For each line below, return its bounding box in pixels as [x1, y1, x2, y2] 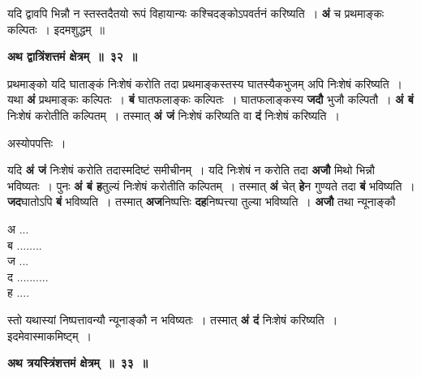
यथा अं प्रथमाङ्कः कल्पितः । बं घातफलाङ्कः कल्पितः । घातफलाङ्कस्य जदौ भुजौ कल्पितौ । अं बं [7, 91, 414, 108]
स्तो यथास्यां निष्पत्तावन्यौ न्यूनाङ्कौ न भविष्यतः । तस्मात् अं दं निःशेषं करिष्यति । [7, 311, 338, 328]
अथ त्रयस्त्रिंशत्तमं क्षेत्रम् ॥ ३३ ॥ [7, 354, 148, 371]
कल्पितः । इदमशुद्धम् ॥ [7, 20, 105, 37]
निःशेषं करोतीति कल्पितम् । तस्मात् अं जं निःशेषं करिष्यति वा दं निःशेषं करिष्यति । [7, 106, 340, 123]
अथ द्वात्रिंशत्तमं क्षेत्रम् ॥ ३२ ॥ [7, 48, 138, 65]
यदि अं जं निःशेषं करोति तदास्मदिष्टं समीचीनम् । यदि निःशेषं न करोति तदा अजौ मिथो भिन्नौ [7, 161, 375, 178]
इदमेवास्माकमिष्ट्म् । [7, 327, 92, 344]
